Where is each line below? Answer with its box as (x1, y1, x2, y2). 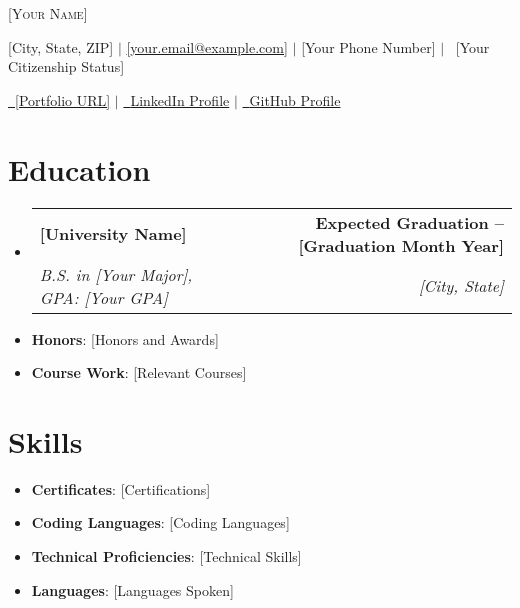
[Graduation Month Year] (298, 233, 504, 257)
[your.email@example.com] (126, 36, 288, 57)
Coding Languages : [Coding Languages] (31, 512, 290, 533)
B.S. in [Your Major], (39, 262, 193, 286)
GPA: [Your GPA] (39, 285, 168, 309)
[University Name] (39, 222, 187, 245)
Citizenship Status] (8, 56, 125, 77)
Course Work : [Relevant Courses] (31, 362, 247, 383)
